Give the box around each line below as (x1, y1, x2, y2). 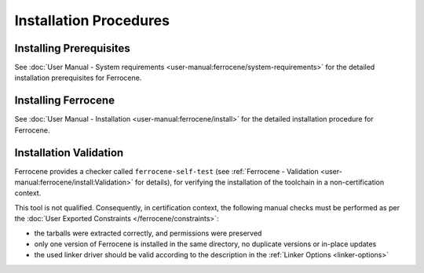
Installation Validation (14, 146, 124, 159)
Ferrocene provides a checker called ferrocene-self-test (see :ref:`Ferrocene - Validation (14, 166, 319, 176)
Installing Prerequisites (14, 42, 131, 55)
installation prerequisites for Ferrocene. (14, 73, 142, 82)
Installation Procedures (14, 12, 170, 29)
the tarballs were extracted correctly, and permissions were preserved (34, 228, 262, 238)
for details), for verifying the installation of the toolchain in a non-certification (134, 177, 385, 187)
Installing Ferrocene (14, 94, 115, 107)
